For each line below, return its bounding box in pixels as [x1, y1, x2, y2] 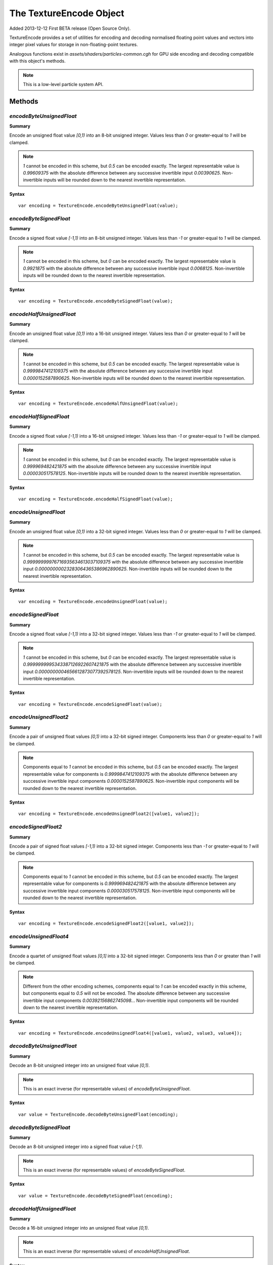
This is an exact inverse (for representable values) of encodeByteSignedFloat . [23, 1167, 186, 1173]
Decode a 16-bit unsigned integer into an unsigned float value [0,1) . [9, 1225, 149, 1231]
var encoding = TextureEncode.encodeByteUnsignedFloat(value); [18, 203, 178, 208]
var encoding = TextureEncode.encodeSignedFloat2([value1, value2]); [18, 921, 195, 926]
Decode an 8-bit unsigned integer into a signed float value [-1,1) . [9, 1144, 144, 1150]
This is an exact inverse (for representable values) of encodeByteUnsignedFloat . [23, 1086, 191, 1091]
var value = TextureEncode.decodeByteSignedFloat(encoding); [18, 1193, 173, 1199]
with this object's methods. [9, 58, 66, 64]
